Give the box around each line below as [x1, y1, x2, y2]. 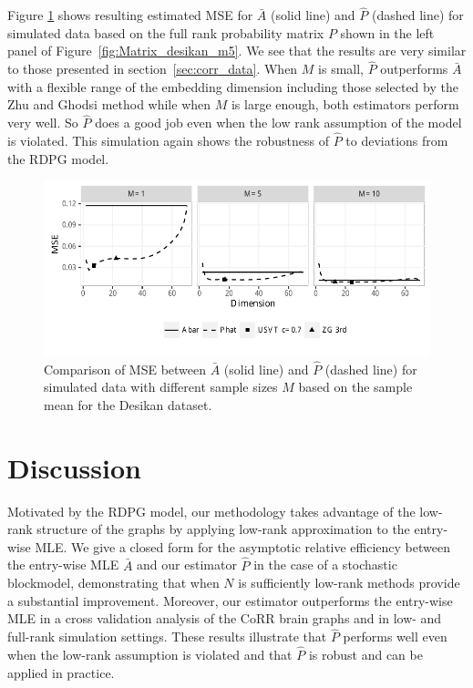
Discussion [7, 448, 141, 486]
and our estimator [137, 555, 237, 574]
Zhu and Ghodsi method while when [7, 95, 211, 114]
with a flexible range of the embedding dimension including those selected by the [7, 77, 458, 96]
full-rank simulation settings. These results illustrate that [7, 627, 327, 646]
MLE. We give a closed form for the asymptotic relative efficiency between [35, 537, 450, 556]
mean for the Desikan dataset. [44, 395, 212, 414]
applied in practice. [7, 662, 115, 682]
